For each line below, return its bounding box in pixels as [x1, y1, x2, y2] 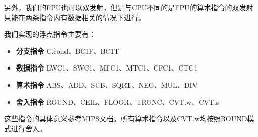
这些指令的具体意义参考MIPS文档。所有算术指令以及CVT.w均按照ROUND [4, 113, 247, 124]
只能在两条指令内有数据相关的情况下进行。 [4, 12, 145, 22]
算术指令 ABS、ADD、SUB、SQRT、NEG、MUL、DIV [16, 79, 198, 90]
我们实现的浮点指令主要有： [4, 29, 96, 39]
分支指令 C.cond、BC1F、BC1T [16, 45, 119, 56]
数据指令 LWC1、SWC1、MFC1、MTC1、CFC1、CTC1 [16, 62, 198, 73]
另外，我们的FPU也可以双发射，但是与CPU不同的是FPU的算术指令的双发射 [4, 2, 253, 12]
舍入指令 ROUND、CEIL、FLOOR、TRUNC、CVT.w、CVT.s [16, 96, 219, 107]
